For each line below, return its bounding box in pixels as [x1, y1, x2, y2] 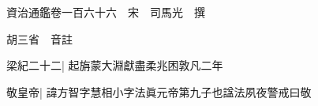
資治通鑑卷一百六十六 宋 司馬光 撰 [6, 4, 205, 20]
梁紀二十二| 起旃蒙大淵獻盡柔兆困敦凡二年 [6, 57, 223, 74]
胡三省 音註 [6, 30, 73, 47]
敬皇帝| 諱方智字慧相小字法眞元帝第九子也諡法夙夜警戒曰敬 [6, 83, 312, 100]
